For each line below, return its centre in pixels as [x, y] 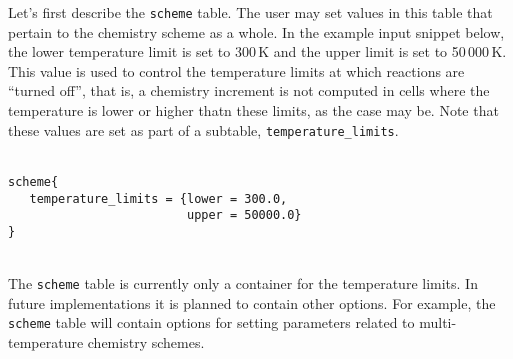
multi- [438, 322]
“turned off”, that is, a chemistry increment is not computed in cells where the [249, 90]
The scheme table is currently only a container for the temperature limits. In [243, 283]
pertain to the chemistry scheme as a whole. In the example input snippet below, [256, 31]
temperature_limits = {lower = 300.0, [158, 198]
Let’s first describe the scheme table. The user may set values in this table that [250, 12]
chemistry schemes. [146, 342]
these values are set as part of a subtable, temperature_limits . [203, 129]
